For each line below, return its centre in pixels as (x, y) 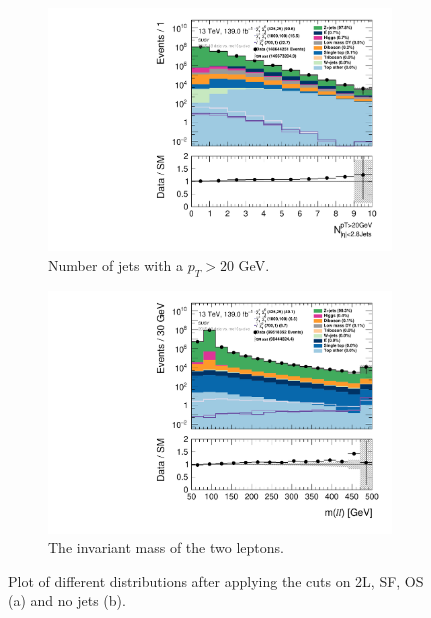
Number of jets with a (116, 264)
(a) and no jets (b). (67, 600)
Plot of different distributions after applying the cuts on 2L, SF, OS (216, 580)
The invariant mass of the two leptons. (166, 547)
